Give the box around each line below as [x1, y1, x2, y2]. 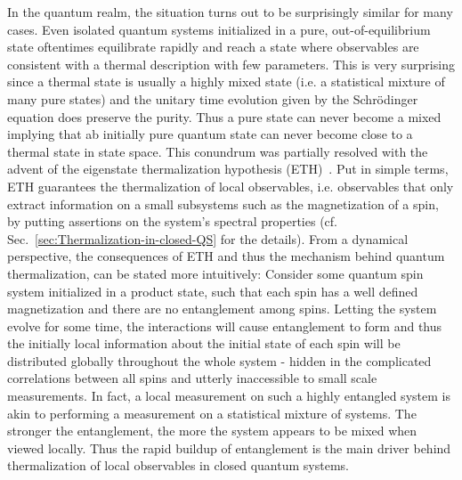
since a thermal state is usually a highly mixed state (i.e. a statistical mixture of [7, 72, 445, 91]
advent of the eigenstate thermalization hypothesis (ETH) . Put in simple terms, [7, 159, 449, 178]
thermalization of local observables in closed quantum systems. [7, 456, 349, 475]
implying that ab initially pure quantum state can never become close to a [7, 125, 413, 143]
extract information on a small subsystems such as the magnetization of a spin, [7, 194, 439, 213]
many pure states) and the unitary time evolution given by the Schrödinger [7, 89, 418, 108]
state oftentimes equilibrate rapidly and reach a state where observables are [7, 37, 419, 56]
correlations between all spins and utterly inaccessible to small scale [7, 369, 377, 387]
